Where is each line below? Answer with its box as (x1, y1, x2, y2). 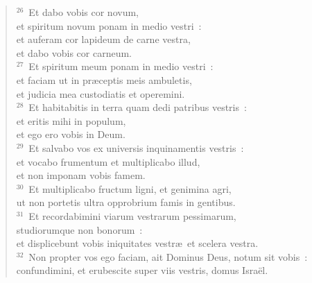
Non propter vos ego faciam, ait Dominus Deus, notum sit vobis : (28, 249, 308, 264)
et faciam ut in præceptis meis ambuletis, (16, 72, 192, 87)
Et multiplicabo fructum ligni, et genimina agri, (28, 181, 232, 196)
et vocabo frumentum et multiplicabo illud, (16, 154, 200, 169)
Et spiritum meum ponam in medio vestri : (28, 59, 214, 74)
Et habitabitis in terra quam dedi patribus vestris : (28, 100, 247, 114)
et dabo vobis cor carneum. (16, 45, 132, 60)
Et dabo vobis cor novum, (28, 5, 139, 19)
